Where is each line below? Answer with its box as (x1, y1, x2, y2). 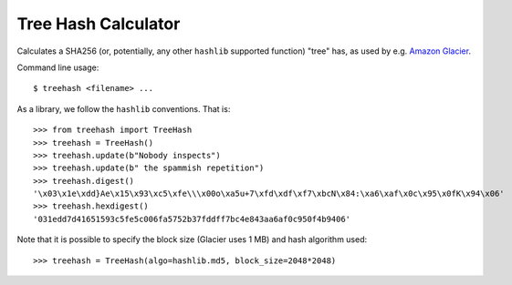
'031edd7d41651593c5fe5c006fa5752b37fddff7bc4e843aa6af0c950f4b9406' (33, 214, 351, 224)
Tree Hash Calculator (16, 14, 181, 34)
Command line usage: (16, 62, 99, 73)
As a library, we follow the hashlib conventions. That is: (16, 103, 231, 114)
